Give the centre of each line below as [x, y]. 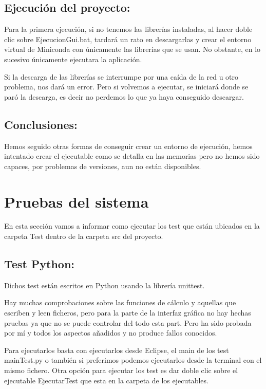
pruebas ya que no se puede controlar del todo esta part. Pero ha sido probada [128, 322]
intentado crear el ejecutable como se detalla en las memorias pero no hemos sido [132, 156]
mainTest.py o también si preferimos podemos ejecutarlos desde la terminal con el [133, 360]
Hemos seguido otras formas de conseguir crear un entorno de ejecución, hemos [128, 146]
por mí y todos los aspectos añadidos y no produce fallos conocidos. [111, 333]
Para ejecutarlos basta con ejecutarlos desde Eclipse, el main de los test [117, 350]
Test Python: [40, 264]
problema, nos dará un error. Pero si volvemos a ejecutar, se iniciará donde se [126, 87]
